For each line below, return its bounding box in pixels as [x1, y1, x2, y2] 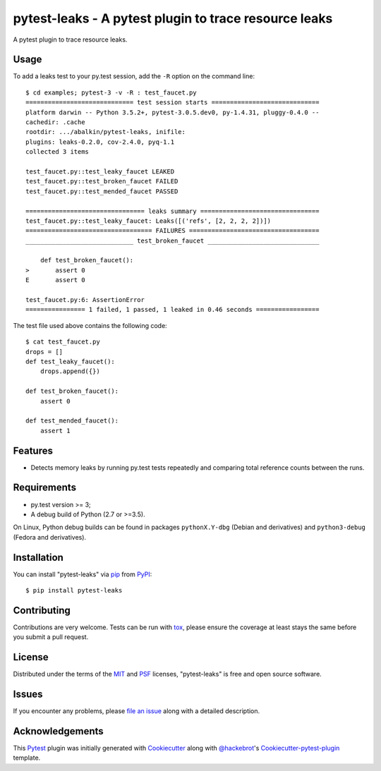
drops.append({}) [40, 368, 100, 375]
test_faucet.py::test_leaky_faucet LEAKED [25, 167, 175, 176]
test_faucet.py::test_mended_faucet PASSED [25, 187, 179, 195]
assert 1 [40, 427, 71, 435]
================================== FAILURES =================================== [25, 226, 320, 235]
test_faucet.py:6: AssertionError [25, 296, 145, 304]
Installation [13, 551, 64, 564]
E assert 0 [25, 276, 85, 284]
